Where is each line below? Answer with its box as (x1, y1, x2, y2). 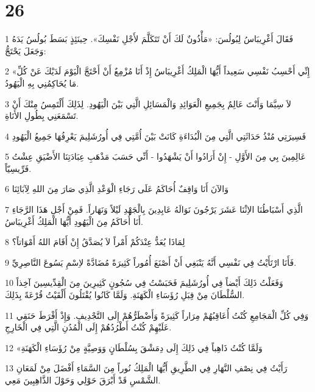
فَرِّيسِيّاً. (5, 162, 32, 174)
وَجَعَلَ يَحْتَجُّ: (5, 44, 46, 57)
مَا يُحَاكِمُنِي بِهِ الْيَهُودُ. (5, 76, 79, 89)
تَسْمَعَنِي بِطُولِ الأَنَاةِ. (5, 109, 79, 122)
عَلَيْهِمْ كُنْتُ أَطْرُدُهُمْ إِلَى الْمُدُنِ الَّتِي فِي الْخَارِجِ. (5, 321, 172, 333)
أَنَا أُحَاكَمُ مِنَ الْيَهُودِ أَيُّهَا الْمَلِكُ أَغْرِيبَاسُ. (5, 215, 143, 227)
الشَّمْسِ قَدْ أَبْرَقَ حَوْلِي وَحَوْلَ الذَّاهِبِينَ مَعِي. (5, 374, 161, 386)
